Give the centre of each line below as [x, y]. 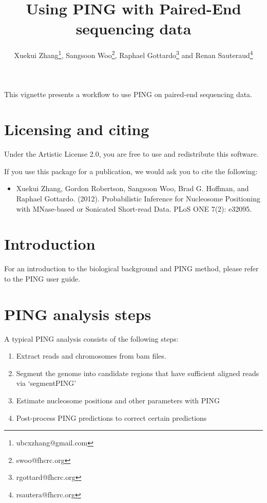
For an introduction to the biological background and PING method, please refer [131, 268]
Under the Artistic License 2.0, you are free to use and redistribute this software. [131, 154]
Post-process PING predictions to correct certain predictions [111, 417]
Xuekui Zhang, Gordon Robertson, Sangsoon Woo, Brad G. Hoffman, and [132, 188]
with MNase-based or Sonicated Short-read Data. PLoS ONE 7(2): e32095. [134, 208]
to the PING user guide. [42, 278]
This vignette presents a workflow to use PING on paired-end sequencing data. [128, 94]
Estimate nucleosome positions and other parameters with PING [118, 400]
